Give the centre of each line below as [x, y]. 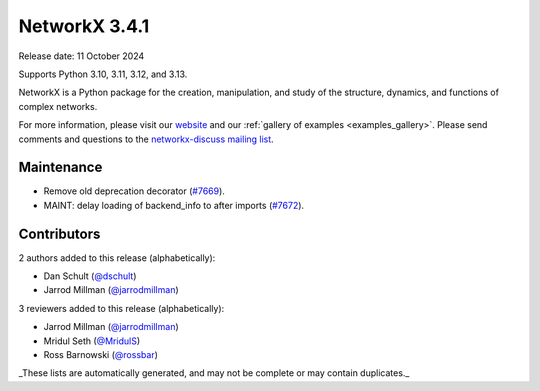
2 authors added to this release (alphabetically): [117, 257]
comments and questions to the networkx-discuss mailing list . [146, 139]
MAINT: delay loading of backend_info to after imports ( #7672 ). [174, 205]
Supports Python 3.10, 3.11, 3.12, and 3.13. [103, 74]
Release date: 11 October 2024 [81, 56]
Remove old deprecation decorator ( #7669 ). [134, 191]
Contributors [59, 233]
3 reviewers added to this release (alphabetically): [121, 308]
